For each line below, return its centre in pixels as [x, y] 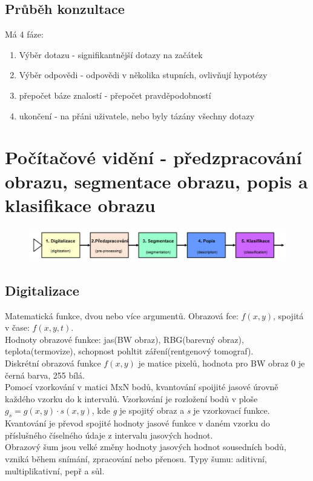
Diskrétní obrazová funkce [53, 363]
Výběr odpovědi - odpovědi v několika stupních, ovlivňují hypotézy [143, 75]
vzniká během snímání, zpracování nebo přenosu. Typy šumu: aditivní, [136, 459]
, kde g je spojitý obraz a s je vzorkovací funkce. [181, 410]
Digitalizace [42, 290]
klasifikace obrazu [80, 204]
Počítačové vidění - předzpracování [153, 157]
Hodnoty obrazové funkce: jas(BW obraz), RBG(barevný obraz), [124, 339]
